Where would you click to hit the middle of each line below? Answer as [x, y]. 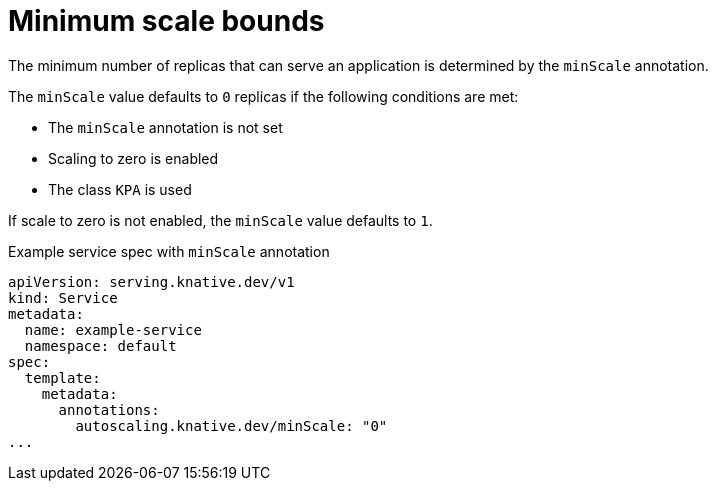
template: [62, 377]
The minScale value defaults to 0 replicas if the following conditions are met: [263, 96]
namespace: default [100, 345]
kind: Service [63, 297]
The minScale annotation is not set [165, 127]
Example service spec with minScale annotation [169, 251]
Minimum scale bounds [166, 21]
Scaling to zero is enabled [133, 158]
